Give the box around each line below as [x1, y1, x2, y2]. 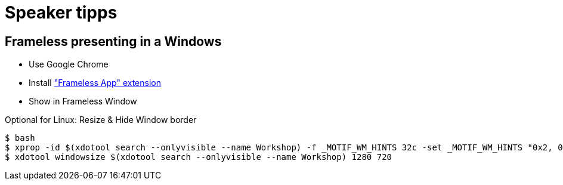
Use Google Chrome [29, 59, 109, 70]
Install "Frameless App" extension [29, 78, 162, 88]
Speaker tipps [5, 2, 117, 23]
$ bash [5, 133, 35, 143]
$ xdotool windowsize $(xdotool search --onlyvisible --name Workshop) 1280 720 [5, 152, 392, 162]
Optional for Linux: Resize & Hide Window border [5, 115, 197, 125]
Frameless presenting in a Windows [5, 33, 222, 49]
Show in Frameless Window [29, 96, 137, 107]
